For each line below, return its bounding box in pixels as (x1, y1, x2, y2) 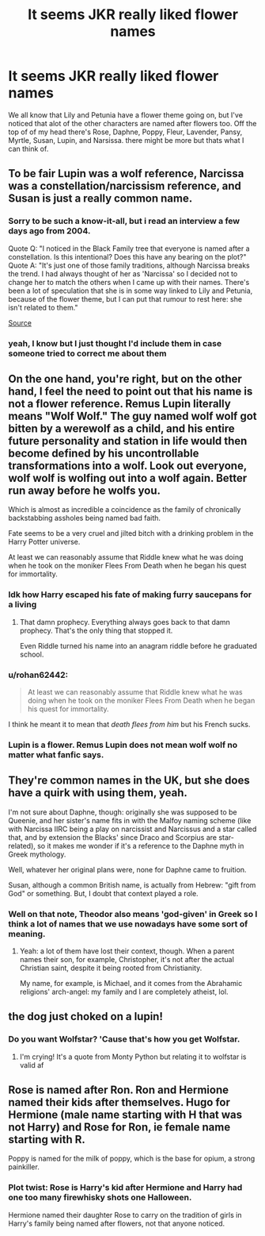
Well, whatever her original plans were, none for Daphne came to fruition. (8, 864, 247, 874)
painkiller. (8, 1162, 40, 1172)
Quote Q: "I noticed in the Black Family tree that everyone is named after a (8, 244, 251, 253)
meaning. (8, 928, 46, 939)
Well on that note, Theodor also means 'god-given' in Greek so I (8, 908, 258, 919)
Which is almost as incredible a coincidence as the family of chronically (8, 505, 241, 514)
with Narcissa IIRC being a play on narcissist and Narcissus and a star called (8, 824, 257, 834)
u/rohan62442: (8, 669, 69, 680)
